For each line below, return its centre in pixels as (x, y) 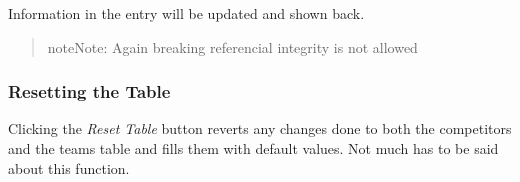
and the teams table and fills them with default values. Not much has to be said (253, 148)
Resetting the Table (89, 91)
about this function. (69, 167)
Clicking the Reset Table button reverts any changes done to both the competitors (260, 128)
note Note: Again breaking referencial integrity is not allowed (232, 46)
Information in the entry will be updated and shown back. (186, 13)
